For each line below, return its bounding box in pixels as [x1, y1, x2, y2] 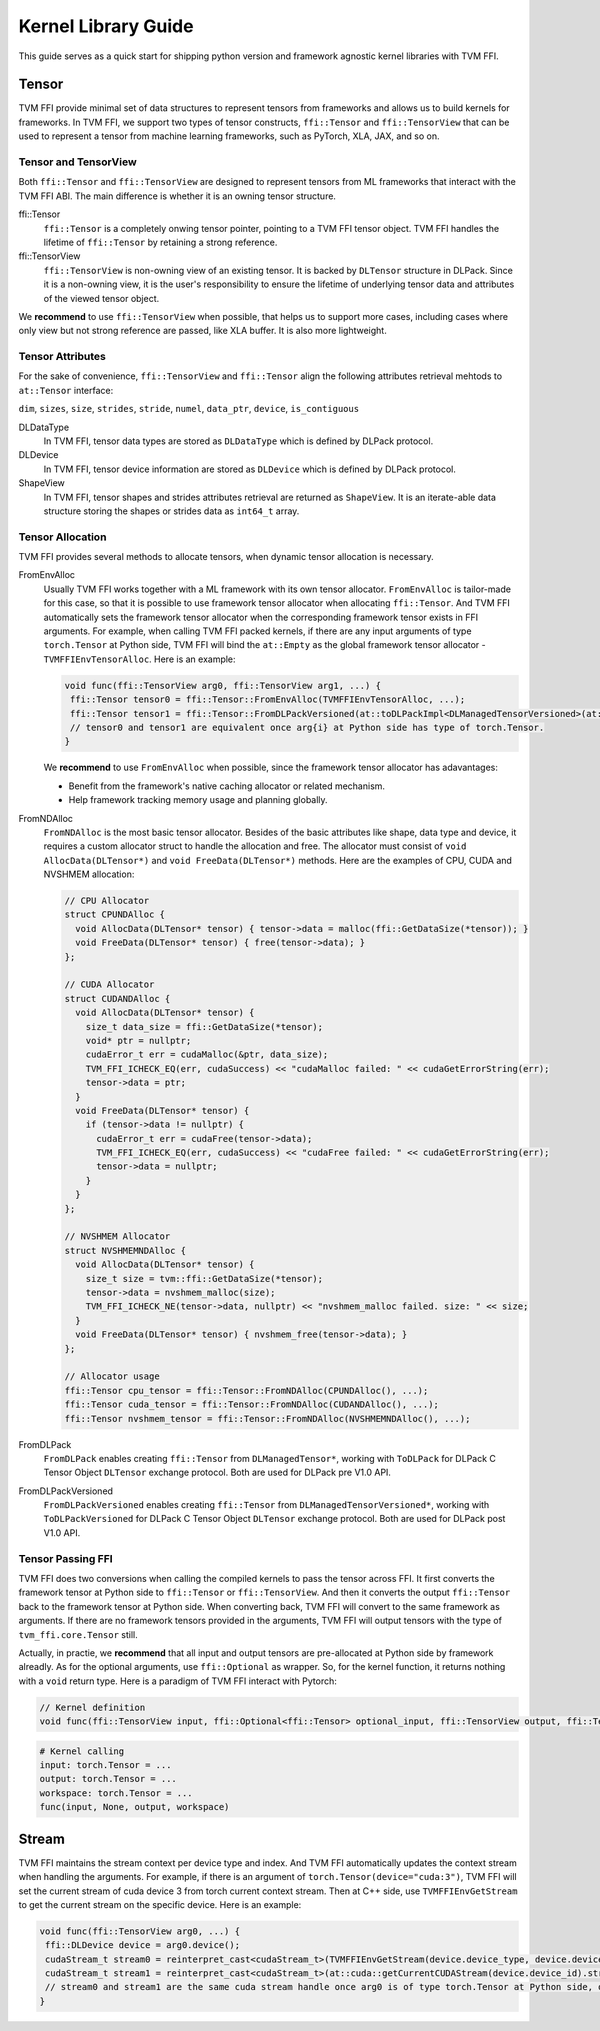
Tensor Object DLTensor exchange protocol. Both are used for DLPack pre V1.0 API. [43, 1466, 392, 1479]
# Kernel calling [39, 1745, 125, 1757]
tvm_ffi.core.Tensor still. [18, 1628, 139, 1640]
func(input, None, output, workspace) [39, 1801, 230, 1813]
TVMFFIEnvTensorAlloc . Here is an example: [43, 653, 236, 665]
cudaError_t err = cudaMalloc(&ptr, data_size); [85, 1049, 329, 1060]
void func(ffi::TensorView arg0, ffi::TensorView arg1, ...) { [64, 680, 382, 691]
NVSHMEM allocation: [43, 868, 135, 880]
